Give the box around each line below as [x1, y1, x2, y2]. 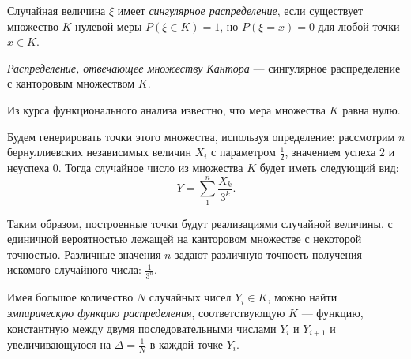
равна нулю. [342, 101, 401, 118]
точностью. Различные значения [7, 245, 161, 262]
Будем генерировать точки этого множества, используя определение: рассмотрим [7, 128, 395, 144]
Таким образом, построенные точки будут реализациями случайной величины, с [7, 215, 393, 231]
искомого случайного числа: [7, 261, 141, 278]
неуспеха [7, 159, 50, 175]
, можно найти [267, 289, 337, 305]
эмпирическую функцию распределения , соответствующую [7, 304, 285, 320]
